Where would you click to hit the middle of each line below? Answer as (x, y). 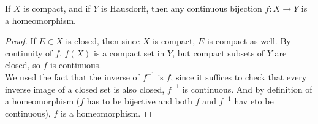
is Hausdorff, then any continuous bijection (182, 8)
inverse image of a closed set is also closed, (85, 89)
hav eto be (254, 101)
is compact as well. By (249, 41)
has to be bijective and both (140, 101)
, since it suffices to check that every (239, 76)
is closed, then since (103, 41)
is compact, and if (57, 8)
